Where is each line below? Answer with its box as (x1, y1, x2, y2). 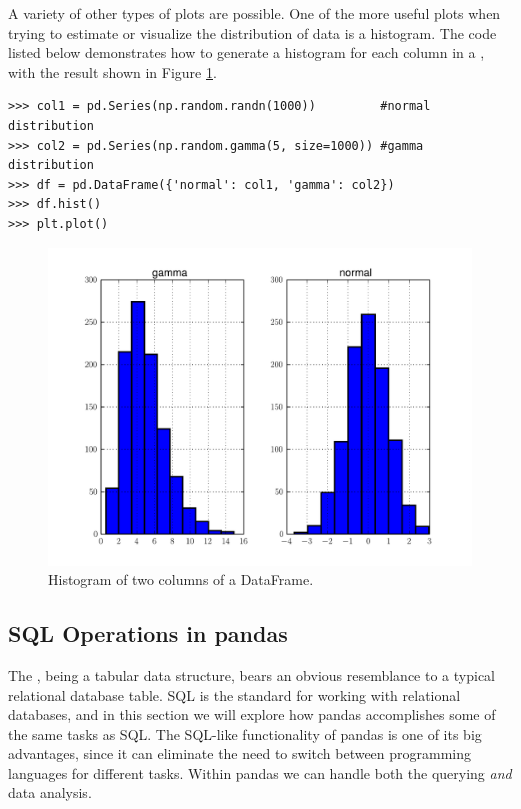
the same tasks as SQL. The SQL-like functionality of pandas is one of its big (8, 723, 482, 744)
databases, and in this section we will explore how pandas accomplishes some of (8, 704, 496, 725)
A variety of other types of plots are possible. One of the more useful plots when (8, 3, 501, 23)
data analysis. (8, 782, 92, 803)
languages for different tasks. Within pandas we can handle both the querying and (8, 762, 512, 783)
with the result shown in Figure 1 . (8, 61, 217, 82)
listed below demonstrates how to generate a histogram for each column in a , (8, 42, 485, 63)
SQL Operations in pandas (8, 618, 288, 649)
